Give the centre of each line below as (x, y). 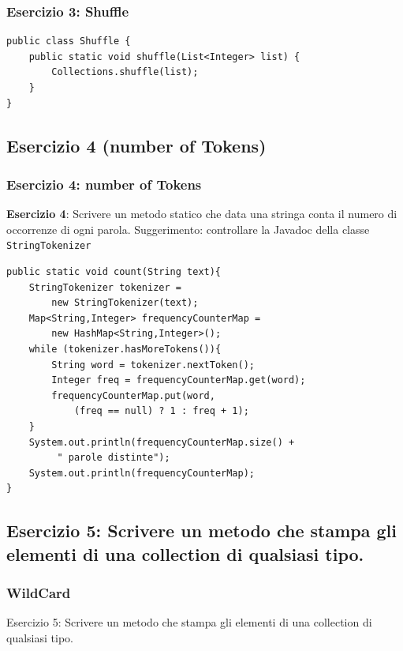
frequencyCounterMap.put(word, (133, 395)
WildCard (39, 593)
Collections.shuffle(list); (125, 72)
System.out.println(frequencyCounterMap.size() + (162, 442)
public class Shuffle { (69, 41)
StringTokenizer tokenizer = (105, 287)
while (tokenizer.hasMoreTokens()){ (125, 349)
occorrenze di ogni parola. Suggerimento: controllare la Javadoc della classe (188, 229)
